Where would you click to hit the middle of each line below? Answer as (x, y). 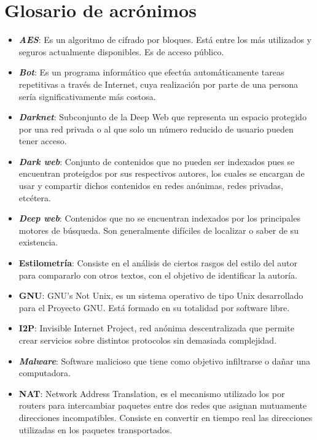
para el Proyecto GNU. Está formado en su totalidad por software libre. (154, 307)
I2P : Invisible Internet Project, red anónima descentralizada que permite (156, 328)
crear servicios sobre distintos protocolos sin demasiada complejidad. (148, 340)
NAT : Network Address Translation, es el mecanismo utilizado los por (152, 393)
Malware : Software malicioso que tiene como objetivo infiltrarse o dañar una (165, 361)
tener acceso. (43, 141)
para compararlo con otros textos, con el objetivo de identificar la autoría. (158, 275)
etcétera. (35, 197)
